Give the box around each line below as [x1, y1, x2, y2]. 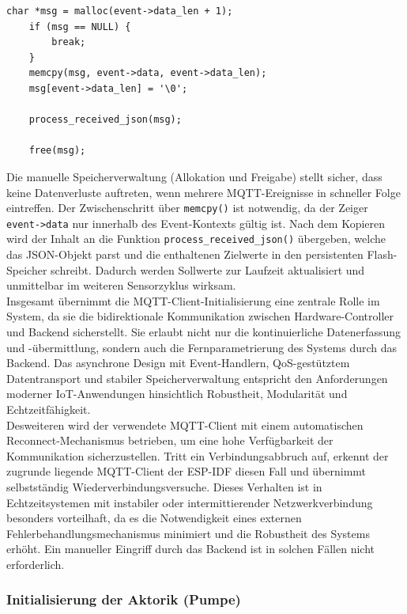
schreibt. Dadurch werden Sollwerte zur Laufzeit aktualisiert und [51, 261, 365, 278]
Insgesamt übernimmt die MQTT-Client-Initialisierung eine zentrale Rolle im [6, 292, 380, 309]
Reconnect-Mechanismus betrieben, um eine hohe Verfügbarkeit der [6, 432, 334, 449]
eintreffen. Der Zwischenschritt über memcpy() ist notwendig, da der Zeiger [6, 199, 368, 216]
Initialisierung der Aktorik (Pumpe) [6, 589, 241, 609]
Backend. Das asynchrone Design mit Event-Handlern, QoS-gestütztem [6, 354, 350, 371]
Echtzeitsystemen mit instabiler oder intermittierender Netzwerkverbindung [6, 494, 373, 510]
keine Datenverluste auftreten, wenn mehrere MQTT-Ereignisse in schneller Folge [6, 184, 401, 200]
